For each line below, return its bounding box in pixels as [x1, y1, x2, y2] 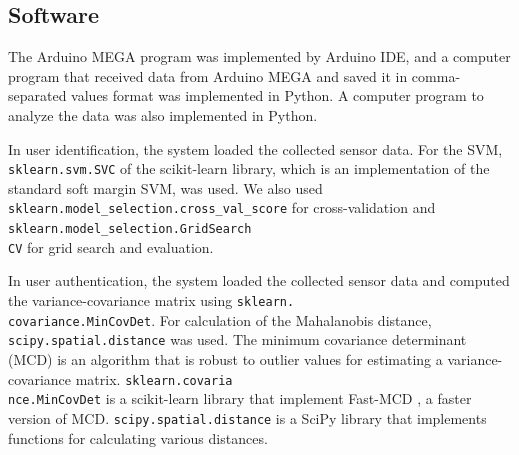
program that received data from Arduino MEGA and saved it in [8, 65, 408, 86]
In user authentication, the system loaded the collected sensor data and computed [8, 270, 510, 291]
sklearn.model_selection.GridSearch [8, 222, 252, 237]
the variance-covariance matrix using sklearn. [8, 289, 295, 310]
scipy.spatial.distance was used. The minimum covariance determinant [8, 329, 467, 350]
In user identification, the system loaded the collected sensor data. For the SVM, [8, 138, 503, 159]
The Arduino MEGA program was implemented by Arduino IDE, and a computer [8, 46, 511, 67]
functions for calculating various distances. [8, 427, 268, 448]
